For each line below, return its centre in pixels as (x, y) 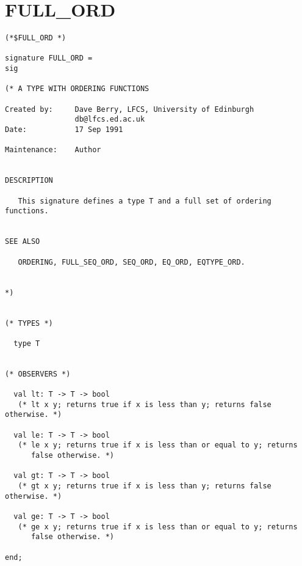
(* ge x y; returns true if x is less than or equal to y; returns (158, 527)
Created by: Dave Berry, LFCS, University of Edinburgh (130, 109)
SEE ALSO (23, 242)
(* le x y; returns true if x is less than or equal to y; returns (158, 445)
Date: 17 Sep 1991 (64, 130)
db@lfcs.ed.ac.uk (110, 119)
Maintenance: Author (53, 150)
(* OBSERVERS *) (38, 374)
